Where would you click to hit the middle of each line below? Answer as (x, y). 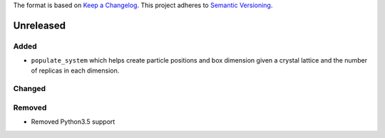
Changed (30, 89)
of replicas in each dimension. (75, 70)
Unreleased (40, 25)
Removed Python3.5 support (73, 122)
